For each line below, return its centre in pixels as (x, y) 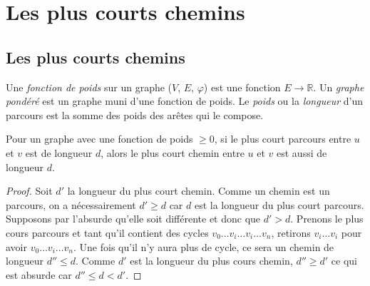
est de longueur (59, 152)
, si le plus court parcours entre (283, 139)
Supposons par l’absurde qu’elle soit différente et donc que (133, 219)
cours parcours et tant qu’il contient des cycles (107, 232)
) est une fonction (242, 87)
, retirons (291, 232)
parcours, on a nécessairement (71, 204)
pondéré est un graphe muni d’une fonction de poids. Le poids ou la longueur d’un (184, 101)
